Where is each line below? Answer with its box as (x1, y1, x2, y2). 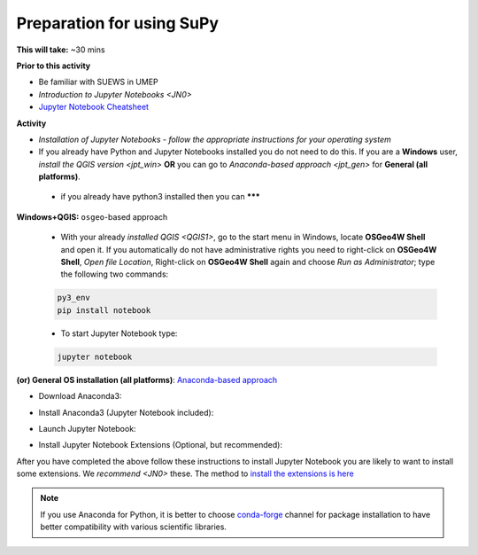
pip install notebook (57, 305, 151, 315)
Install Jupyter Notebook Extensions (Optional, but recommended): (38, 440, 283, 450)
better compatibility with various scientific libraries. (40, 521, 227, 532)
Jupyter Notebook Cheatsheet (38, 102, 150, 113)
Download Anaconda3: (38, 391, 122, 402)
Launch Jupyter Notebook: (38, 423, 136, 434)
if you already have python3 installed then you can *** (60, 192, 260, 202)
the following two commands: (60, 269, 169, 279)
